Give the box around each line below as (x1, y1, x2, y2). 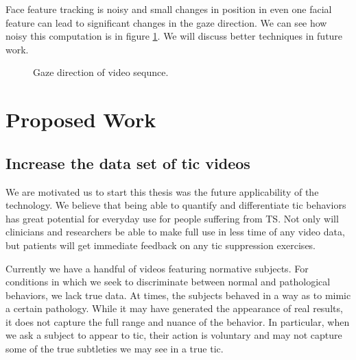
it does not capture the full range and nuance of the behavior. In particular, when (5, 314, 350, 329)
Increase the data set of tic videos (5, 152, 250, 173)
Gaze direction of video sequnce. (33, 65, 169, 79)
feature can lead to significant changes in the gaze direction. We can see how (5, 15, 327, 29)
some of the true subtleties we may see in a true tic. (5, 342, 224, 356)
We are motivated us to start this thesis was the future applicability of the (5, 184, 319, 198)
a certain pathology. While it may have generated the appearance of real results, (5, 301, 343, 316)
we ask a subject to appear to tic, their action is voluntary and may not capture (5, 328, 342, 342)
